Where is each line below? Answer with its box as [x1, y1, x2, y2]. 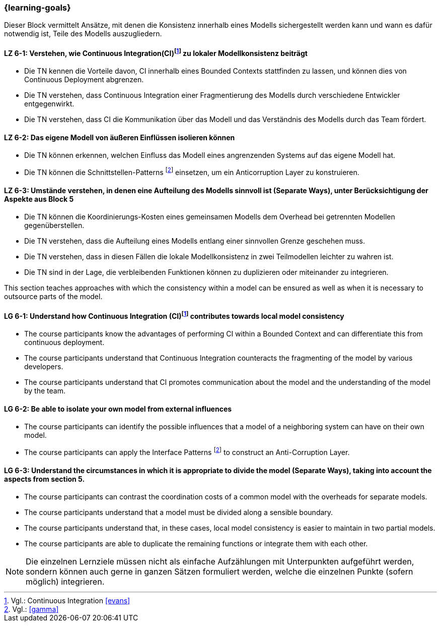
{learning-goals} [4, 3, 71, 13]
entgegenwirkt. [24, 99, 75, 108]
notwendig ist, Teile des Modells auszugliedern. [4, 29, 162, 38]
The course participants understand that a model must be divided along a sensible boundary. [24, 508, 333, 517]
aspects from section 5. [4, 474, 85, 483]
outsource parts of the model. [4, 292, 103, 301]
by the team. [24, 386, 65, 395]
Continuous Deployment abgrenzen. [24, 75, 144, 84]
